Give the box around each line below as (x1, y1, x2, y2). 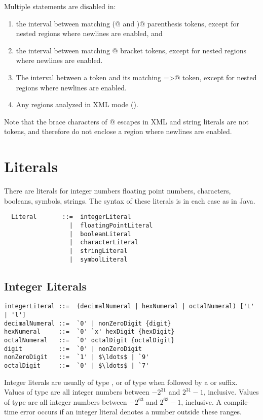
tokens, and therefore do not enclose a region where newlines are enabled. (4, 126, 232, 137)
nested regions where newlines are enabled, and (16, 28, 163, 39)
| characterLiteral (69, 239, 138, 246)
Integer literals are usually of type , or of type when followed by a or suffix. (4, 376, 238, 387)
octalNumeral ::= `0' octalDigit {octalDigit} (4, 337, 175, 344)
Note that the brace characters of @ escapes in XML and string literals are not (4, 116, 249, 126)
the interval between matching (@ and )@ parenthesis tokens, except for (16, 18, 239, 28)
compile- (223, 396, 250, 407)
